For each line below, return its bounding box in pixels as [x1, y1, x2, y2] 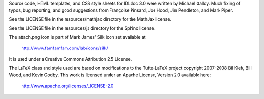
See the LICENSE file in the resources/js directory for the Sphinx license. [9, 25, 155, 31]
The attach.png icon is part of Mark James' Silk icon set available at [9, 34, 146, 40]
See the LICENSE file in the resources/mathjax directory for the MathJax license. [9, 16, 171, 22]
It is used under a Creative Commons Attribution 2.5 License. [9, 56, 132, 62]
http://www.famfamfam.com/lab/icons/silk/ [21, 45, 108, 51]
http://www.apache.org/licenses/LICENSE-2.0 [21, 83, 114, 89]
